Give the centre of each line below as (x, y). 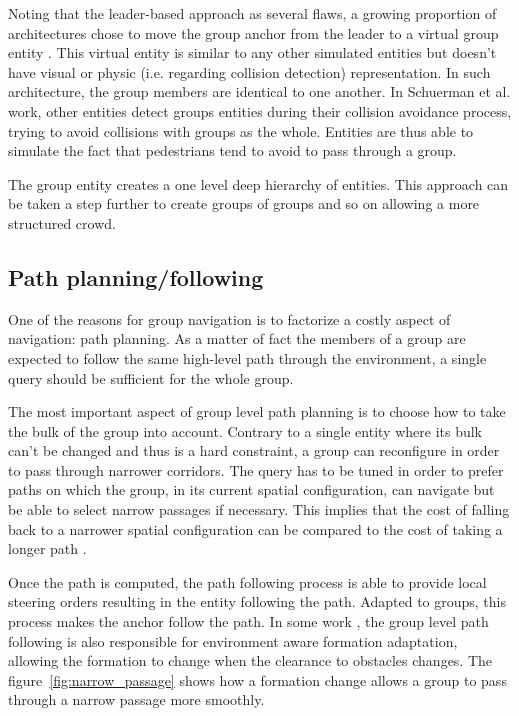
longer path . (47, 548)
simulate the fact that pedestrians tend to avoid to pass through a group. (232, 150)
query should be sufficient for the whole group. (151, 377)
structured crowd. (62, 222)
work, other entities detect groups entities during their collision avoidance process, (260, 110)
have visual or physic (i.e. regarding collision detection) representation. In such (249, 71)
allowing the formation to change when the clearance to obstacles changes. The (250, 660)
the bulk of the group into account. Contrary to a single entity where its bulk (245, 430)
